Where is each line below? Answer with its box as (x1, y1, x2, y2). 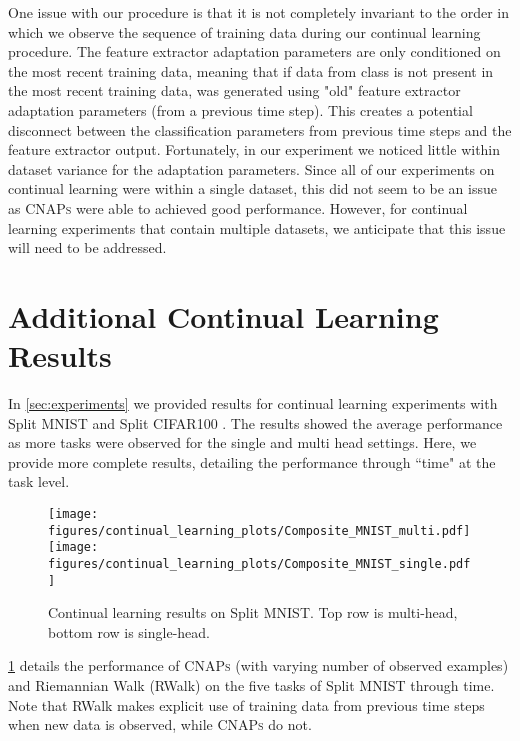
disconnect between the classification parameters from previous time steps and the (8, 119, 512, 140)
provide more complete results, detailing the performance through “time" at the (8, 451, 496, 472)
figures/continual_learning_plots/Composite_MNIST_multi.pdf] (48, 523, 471, 538)
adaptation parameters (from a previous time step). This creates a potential (8, 99, 473, 120)
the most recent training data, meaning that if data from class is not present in (8, 60, 494, 81)
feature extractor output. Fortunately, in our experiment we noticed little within (8, 139, 501, 160)
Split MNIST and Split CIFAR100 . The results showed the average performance (8, 412, 503, 433)
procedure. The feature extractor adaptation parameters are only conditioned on (8, 41, 501, 62)
